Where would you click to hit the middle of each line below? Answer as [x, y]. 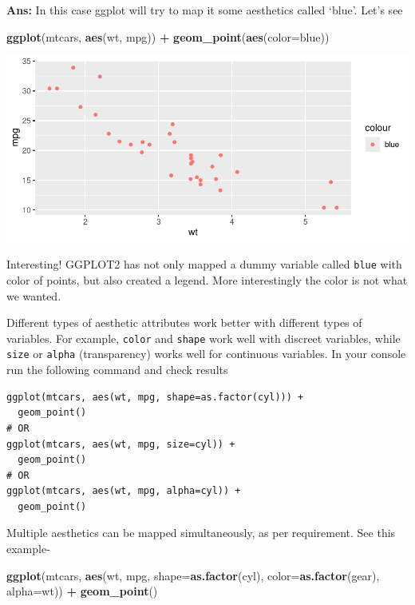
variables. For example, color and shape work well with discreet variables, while [204, 338]
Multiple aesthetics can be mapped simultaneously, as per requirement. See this [201, 533]
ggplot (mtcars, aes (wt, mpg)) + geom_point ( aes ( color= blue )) [168, 36]
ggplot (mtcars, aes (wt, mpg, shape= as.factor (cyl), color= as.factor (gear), [193, 575]
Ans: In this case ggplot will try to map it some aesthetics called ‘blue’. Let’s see [205, 10]
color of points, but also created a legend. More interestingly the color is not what [207, 280]
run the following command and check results [117, 370]
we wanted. [34, 295]
